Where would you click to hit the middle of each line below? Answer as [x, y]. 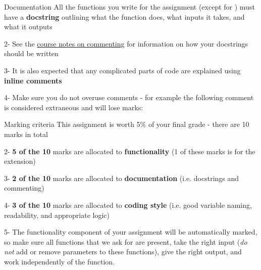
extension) [20, 161]
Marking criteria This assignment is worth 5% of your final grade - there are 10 [127, 124]
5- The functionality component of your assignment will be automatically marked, [131, 232]
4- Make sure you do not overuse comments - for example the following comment [129, 97]
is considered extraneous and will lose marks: [74, 107]
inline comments [33, 80]
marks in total [26, 134]
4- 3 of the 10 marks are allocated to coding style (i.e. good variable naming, [128, 205]
